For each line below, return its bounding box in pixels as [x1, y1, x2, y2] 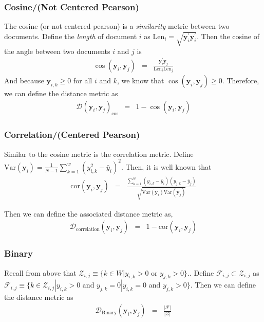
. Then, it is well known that [121, 161, 212, 172]
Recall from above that [4, 267, 77, 278]
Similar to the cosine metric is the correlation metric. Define [4, 148, 194, 159]
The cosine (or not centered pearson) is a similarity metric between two [4, 21, 230, 31]
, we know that [117, 75, 164, 85]
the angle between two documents [4, 45, 110, 56]
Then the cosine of [201, 30, 259, 41]
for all [73, 75, 92, 85]
